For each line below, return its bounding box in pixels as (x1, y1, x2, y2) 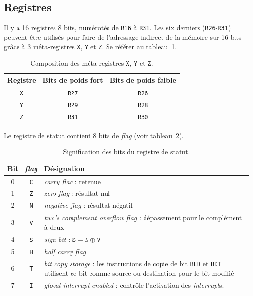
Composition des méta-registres (30, 58, 124, 68)
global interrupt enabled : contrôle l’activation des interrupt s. (44, 280, 224, 290)
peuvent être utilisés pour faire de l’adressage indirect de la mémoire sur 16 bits (4, 32, 242, 42)
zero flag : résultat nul (44, 188, 110, 198)
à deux (44, 222, 64, 232)
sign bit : (44, 234, 71, 244)
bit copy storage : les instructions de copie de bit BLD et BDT (44, 258, 221, 268)
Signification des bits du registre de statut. (63, 147, 190, 157)
